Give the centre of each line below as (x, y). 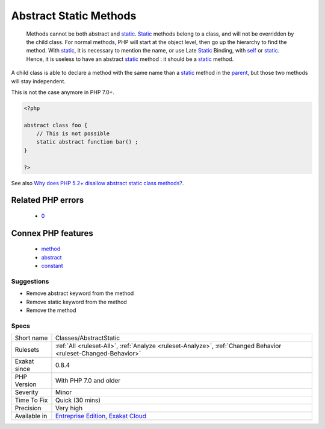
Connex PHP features (52, 233)
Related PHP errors (48, 200)
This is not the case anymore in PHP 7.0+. (63, 92)
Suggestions (30, 281)
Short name (31, 338)
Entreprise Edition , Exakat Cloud (101, 416)
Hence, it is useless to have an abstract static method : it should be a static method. (130, 59)
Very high (69, 408)
